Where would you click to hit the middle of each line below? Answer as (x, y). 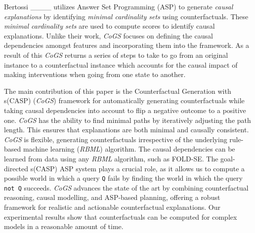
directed (16, 168)
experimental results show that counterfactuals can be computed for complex (121, 216)
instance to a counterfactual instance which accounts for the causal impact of (121, 64)
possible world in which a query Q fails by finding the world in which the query (123, 178)
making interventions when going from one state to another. (95, 74)
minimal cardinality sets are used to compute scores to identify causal (109, 26)
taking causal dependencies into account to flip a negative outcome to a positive (125, 110)
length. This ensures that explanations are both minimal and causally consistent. (127, 130)
